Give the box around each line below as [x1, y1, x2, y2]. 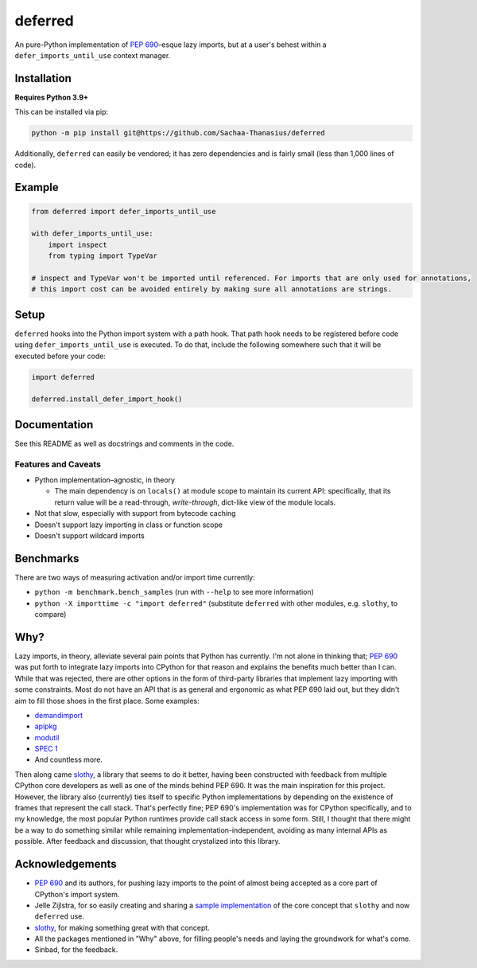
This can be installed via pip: [14, 107, 109, 117]
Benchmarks [14, 552, 79, 565]
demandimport [34, 710, 83, 720]
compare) [34, 610, 67, 619]
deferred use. [34, 911, 85, 921]
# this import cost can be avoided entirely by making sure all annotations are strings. [31, 285, 393, 294]
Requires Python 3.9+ [14, 92, 89, 102]
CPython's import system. [34, 889, 120, 899]
